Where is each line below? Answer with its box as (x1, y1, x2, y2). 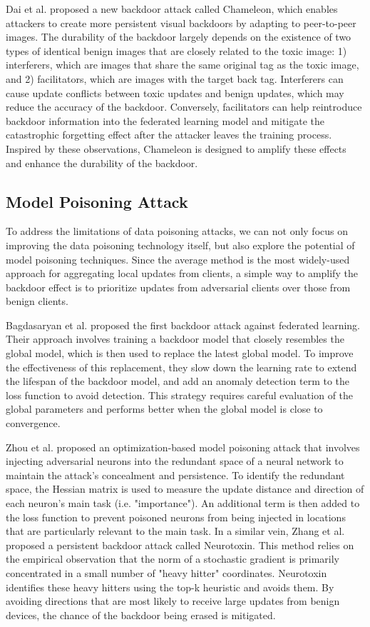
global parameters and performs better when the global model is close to (6, 401, 323, 416)
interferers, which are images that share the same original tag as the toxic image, (6, 57, 359, 72)
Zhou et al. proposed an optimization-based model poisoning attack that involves (6, 439, 360, 454)
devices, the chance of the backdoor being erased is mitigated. (6, 607, 276, 622)
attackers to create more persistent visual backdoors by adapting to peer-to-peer (6, 15, 356, 30)
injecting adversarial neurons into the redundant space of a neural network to (6, 453, 344, 468)
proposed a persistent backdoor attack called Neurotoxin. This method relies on (6, 537, 354, 552)
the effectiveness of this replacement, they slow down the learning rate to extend (6, 359, 357, 374)
